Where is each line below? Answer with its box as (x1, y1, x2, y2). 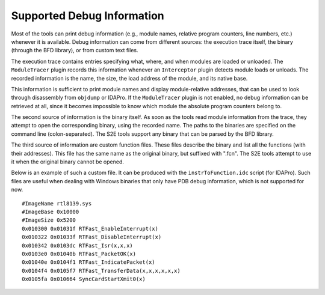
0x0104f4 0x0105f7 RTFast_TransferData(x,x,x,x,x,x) (22, 267, 181, 274)
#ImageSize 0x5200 (22, 217, 76, 224)
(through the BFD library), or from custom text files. (11, 47, 138, 54)
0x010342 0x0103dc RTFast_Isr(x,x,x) (22, 242, 134, 249)
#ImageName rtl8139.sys (22, 200, 92, 207)
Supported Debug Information (11, 9, 165, 22)
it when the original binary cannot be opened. (11, 158, 125, 165)
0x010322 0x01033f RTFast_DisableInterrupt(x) (22, 234, 162, 240)
